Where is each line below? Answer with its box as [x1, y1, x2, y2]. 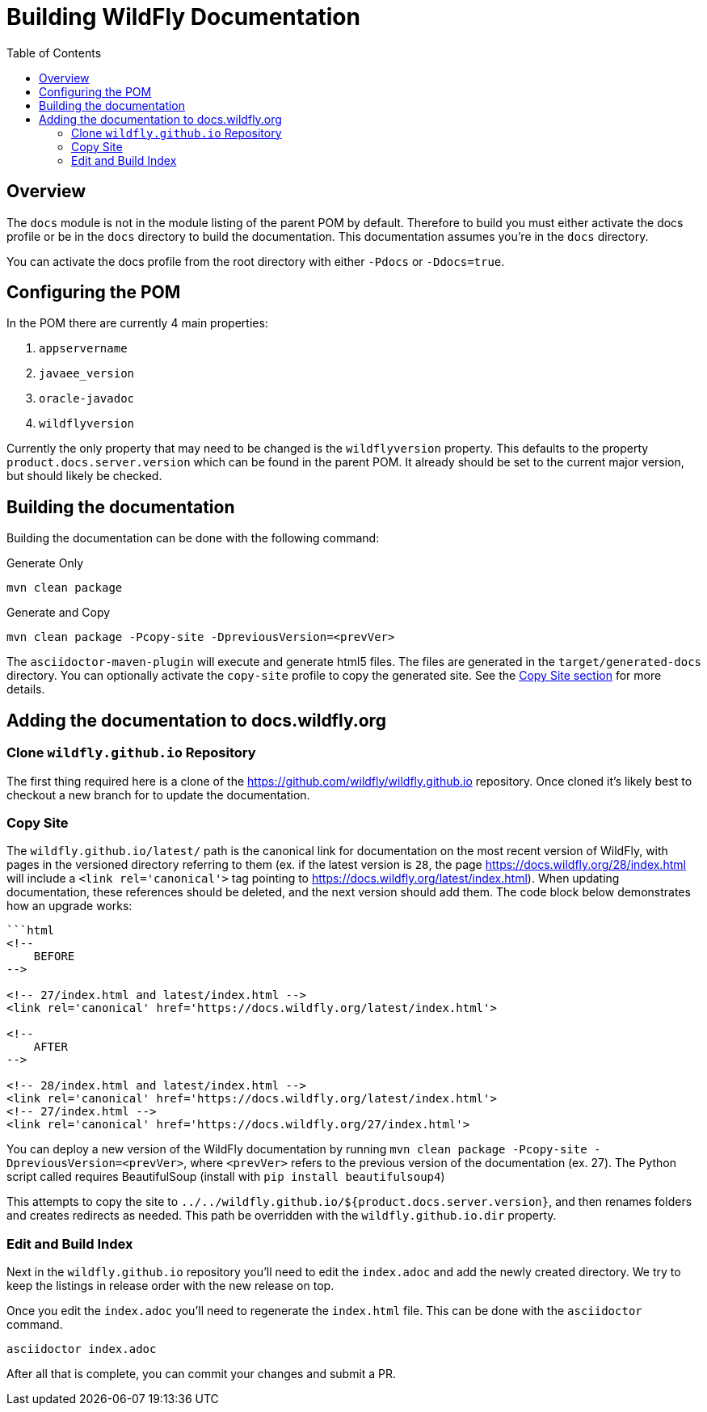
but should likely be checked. [6, 469, 162, 483]
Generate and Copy [6, 605, 111, 620]
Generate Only [6, 556, 84, 571]
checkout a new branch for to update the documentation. [6, 787, 310, 802]
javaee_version [39, 367, 135, 381]
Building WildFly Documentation [6, 3, 360, 31]
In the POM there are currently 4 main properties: [6, 316, 268, 331]
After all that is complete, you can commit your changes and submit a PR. [6, 1367, 397, 1380]
